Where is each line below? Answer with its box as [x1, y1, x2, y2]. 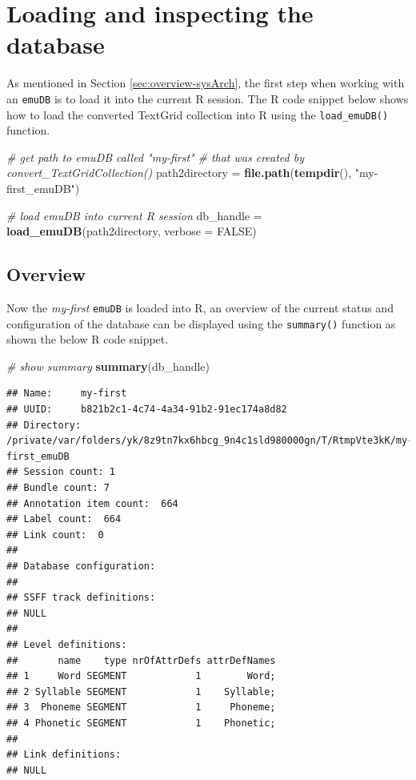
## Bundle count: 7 [6, 482, 110, 494]
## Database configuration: [6, 561, 156, 573]
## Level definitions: [6, 638, 127, 650]
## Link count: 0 [6, 529, 104, 541]
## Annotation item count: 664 [6, 497, 178, 509]
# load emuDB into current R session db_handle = [6, 207, 262, 223]
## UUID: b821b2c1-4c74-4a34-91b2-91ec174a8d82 [6, 404, 287, 416]
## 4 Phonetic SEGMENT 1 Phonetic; [6, 717, 276, 729]
